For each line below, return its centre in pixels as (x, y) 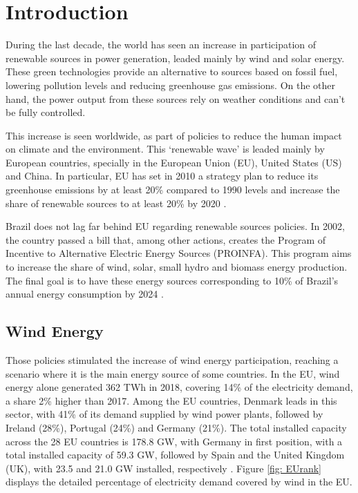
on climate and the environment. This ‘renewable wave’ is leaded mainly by (165, 149)
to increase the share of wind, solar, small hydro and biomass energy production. (177, 267)
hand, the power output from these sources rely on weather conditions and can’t (176, 98)
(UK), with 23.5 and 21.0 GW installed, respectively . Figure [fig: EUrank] (163, 468)
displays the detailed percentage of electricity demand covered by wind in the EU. (179, 482)
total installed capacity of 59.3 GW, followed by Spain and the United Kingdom (175, 455)
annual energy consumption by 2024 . (85, 294)
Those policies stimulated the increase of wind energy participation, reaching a (172, 360)
